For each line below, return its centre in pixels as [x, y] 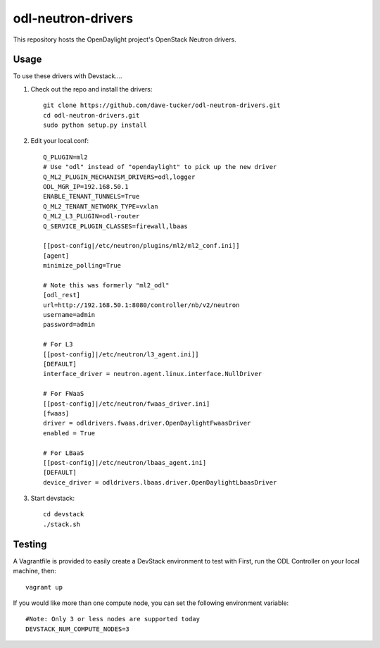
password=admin [69, 325]
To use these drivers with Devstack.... [68, 76]
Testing [30, 544]
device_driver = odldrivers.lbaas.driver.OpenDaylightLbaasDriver [160, 482]
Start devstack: [53, 498]
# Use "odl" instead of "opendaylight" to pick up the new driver [160, 167]
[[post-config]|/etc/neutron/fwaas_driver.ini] [127, 404]
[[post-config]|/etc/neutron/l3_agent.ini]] [121, 354]
